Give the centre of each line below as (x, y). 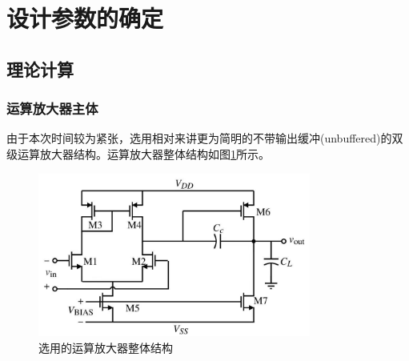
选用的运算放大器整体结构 (106, 347)
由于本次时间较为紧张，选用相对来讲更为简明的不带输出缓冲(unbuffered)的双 (205, 138)
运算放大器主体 (52, 108)
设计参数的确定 (85, 18)
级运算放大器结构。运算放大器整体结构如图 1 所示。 (138, 153)
